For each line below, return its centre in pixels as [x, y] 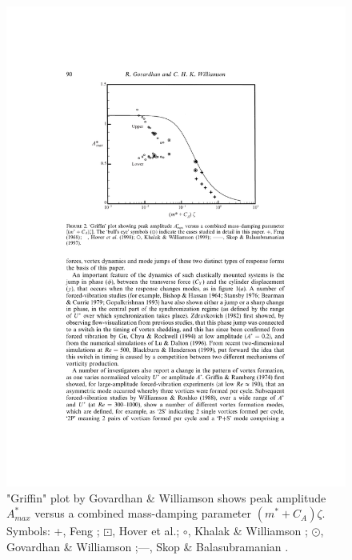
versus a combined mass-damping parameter [143, 513]
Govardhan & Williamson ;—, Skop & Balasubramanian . [148, 546]
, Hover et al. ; [146, 531]
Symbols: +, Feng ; [53, 531]
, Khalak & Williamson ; [248, 531]
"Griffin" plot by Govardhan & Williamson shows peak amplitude [166, 497]
